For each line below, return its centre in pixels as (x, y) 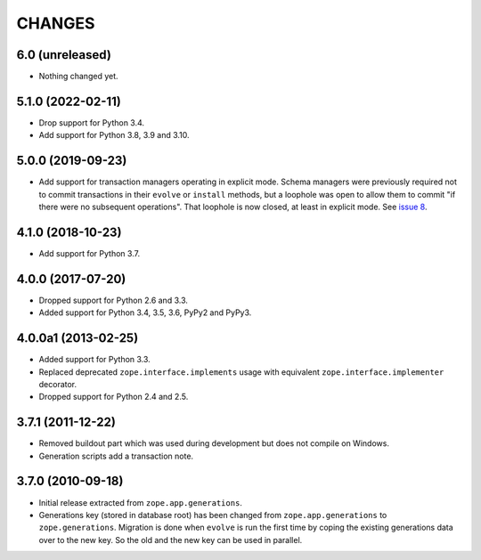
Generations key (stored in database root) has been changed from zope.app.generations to (213, 515)
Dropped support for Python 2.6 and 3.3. (114, 300)
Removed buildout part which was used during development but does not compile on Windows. (214, 443)
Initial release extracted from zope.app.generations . (140, 502)
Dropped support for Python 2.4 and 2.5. (114, 397)
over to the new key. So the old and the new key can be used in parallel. (171, 540)
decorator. (58, 384)
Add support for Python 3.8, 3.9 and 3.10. (114, 135)
